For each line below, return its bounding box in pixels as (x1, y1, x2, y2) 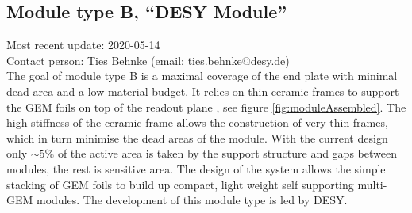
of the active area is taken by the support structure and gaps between (57, 145, 397, 162)
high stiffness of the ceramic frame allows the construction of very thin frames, (6, 114, 388, 131)
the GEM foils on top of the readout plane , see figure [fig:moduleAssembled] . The (6, 98, 406, 115)
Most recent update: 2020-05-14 (6, 36, 160, 53)
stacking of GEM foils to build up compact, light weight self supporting (6, 176, 354, 192)
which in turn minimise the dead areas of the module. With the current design (6, 129, 388, 146)
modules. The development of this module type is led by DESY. (37, 192, 348, 208)
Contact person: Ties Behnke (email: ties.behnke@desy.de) (6, 51, 290, 68)
